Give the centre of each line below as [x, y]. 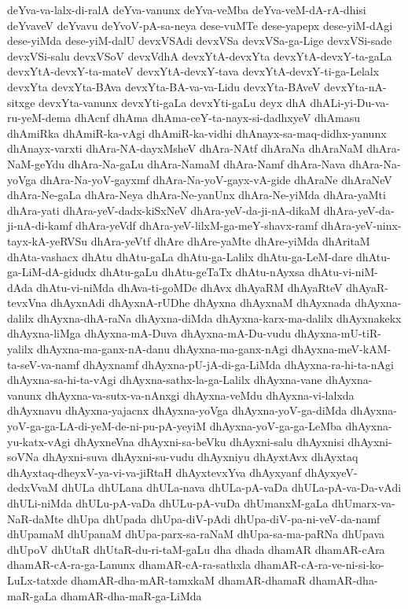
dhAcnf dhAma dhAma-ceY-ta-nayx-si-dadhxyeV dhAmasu [217, 118]
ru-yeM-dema [39, 118]
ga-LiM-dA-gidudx [52, 272]
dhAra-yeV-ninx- [361, 225]
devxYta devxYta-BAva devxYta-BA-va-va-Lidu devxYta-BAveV [164, 86]
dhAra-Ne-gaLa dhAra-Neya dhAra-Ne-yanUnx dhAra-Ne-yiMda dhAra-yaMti [197, 195]
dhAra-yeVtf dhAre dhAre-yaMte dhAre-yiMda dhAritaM [230, 240]
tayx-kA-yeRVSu [48, 240]
